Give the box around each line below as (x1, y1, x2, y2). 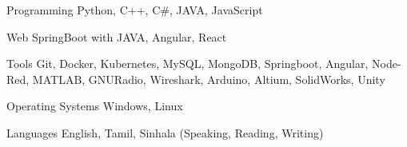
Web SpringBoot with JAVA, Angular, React (6, 28, 227, 45)
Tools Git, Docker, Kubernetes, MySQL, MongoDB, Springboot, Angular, (6, 55, 369, 72)
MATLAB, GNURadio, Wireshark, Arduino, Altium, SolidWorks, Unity (32, 70, 385, 87)
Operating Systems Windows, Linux (6, 97, 183, 114)
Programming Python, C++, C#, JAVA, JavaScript (6, 2, 263, 18)
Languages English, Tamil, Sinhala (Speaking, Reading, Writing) (6, 124, 324, 141)
